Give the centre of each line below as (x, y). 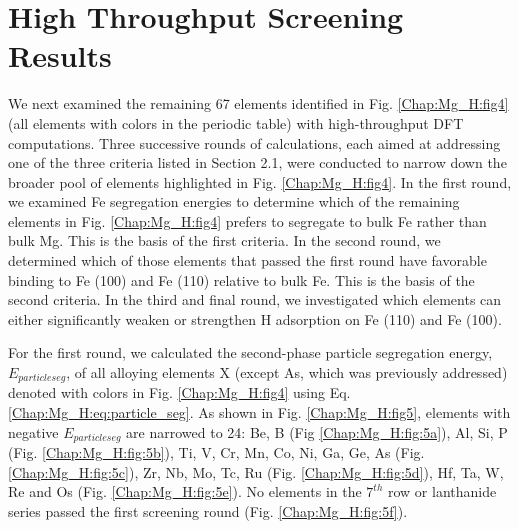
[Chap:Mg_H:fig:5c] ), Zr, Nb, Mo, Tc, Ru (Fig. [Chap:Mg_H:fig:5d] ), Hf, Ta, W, (256, 471)
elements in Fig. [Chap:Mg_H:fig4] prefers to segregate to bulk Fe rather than (247, 220)
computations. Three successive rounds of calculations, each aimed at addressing (254, 142)
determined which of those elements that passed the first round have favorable (247, 260)
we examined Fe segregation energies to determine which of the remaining (234, 201)
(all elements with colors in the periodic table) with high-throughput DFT (236, 122)
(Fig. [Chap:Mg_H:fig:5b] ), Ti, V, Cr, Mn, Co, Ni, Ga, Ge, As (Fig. (216, 452)
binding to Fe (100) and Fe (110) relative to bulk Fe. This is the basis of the (241, 279)
